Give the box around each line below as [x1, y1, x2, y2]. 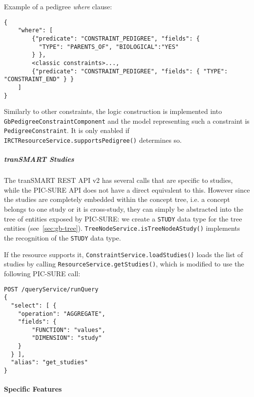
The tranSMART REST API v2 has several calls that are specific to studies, [4, 175, 233, 185]
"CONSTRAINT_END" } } [4, 76, 74, 83]
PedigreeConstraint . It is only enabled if [4, 125, 129, 135]
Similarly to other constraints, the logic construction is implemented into [4, 106, 222, 116]
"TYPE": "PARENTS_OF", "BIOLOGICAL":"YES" [39, 43, 179, 50]
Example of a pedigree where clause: [4, 1, 112, 11]
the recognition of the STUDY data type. [4, 232, 121, 243]
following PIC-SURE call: [4, 268, 81, 278]
